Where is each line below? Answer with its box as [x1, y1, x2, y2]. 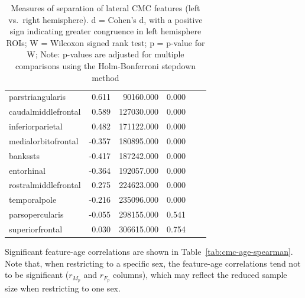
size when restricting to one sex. [5, 282, 121, 294]
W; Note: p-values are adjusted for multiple [27, 48, 184, 60]
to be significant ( [5, 268, 69, 281]
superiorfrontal [9, 223, 63, 235]
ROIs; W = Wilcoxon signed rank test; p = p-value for [6, 36, 205, 48]
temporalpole [9, 193, 57, 206]
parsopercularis [9, 208, 64, 221]
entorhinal [9, 164, 46, 176]
